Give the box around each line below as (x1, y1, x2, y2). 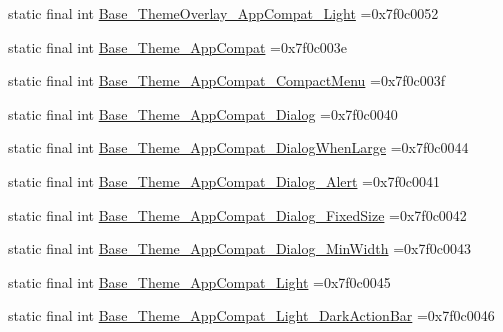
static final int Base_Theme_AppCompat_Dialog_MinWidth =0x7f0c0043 (8, 238, 471, 259)
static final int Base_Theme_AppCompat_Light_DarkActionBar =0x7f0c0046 (8, 305, 495, 326)
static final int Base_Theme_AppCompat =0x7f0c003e (8, 36, 348, 57)
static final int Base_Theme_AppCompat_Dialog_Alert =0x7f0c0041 (8, 170, 440, 191)
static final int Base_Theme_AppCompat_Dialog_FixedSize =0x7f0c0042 (8, 204, 467, 225)
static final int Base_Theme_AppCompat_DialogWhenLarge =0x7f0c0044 (8, 137, 469, 158)
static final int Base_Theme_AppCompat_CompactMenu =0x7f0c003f (8, 70, 446, 91)
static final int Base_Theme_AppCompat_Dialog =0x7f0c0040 (8, 103, 398, 124)
